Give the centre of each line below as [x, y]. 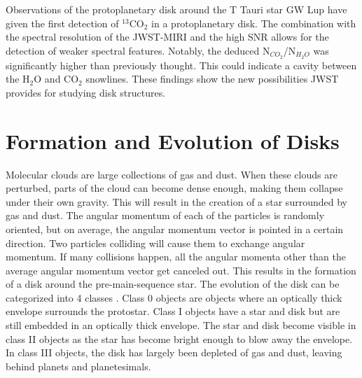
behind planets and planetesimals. [78, 366]
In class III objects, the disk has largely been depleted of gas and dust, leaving [174, 352]
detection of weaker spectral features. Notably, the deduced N [138, 50]
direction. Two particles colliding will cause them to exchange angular [155, 243]
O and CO [56, 79]
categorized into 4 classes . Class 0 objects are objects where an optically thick [174, 297]
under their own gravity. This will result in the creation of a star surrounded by [176, 201]
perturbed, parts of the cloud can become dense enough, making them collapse [174, 188]
